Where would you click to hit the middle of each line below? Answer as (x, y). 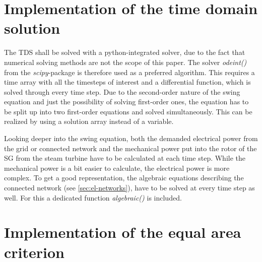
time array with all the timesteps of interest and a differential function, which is (127, 82)
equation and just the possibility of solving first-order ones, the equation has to (126, 102)
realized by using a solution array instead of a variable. (89, 121)
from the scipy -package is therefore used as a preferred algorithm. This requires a (129, 72)
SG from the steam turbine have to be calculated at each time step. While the (125, 158)
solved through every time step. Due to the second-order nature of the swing (122, 91)
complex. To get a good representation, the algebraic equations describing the (124, 178)
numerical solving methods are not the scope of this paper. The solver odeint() (125, 62)
